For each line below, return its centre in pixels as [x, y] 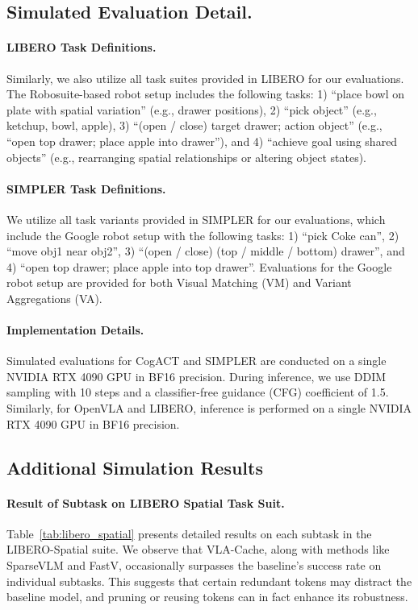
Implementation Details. [75, 330]
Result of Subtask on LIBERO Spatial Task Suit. [146, 502]
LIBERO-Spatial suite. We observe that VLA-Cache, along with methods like [198, 549]
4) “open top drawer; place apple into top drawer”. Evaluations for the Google [199, 266]
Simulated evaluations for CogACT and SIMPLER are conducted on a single [196, 361]
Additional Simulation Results [135, 467]
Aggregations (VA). [54, 298]
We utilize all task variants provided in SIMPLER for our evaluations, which [196, 219]
